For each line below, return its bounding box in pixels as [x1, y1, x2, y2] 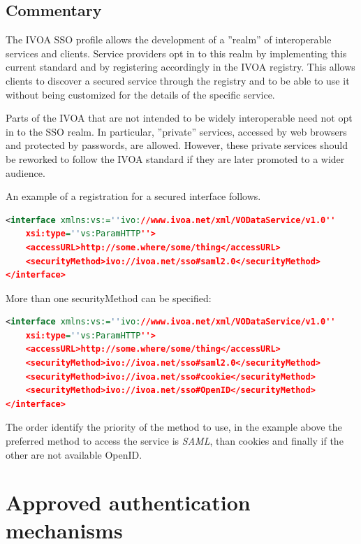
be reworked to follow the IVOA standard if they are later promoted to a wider [6, 151, 345, 166]
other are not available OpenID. [6, 447, 142, 461]
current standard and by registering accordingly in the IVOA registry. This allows [6, 59, 355, 74]
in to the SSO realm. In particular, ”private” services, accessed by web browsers [6, 124, 347, 138]
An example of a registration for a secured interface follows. [6, 189, 261, 203]
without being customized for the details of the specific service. [6, 87, 275, 101]
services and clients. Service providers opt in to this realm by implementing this [6, 45, 347, 60]
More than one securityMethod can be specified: [6, 290, 212, 305]
